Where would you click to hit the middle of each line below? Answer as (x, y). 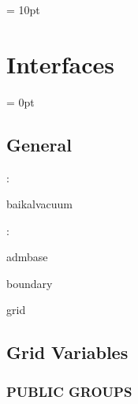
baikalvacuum (40, 204)
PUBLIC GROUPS (69, 391)
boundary (30, 283)
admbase (27, 257)
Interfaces (61, 64)
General (39, 144)
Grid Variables (67, 352)
